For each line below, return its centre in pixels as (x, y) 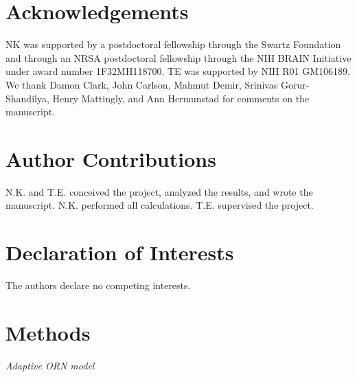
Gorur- (295, 84)
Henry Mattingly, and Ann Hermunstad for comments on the (181, 98)
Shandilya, (27, 98)
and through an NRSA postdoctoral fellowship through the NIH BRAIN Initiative (178, 57)
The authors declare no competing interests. (98, 285)
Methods (48, 332)
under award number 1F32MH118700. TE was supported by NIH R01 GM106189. (178, 71)
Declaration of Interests (120, 252)
